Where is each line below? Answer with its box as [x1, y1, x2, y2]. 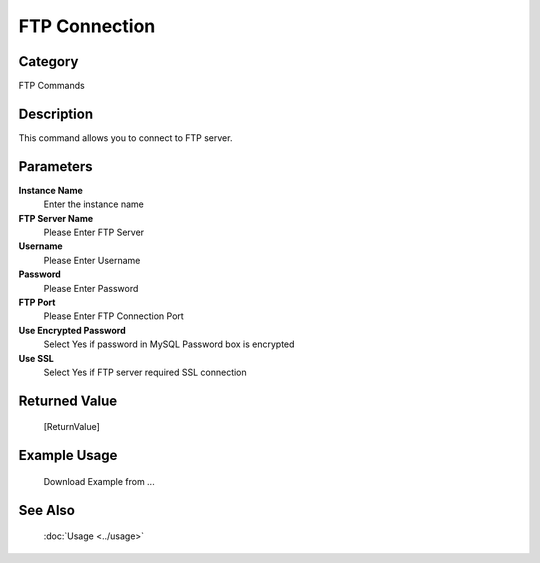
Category [18, 53, 79, 70]
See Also [18, 501, 75, 519]
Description [18, 105, 94, 122]
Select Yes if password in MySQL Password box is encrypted [43, 338, 295, 350]
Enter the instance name [43, 198, 144, 210]
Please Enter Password [43, 282, 139, 294]
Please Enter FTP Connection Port [43, 310, 184, 322]
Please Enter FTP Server [43, 226, 145, 239]
